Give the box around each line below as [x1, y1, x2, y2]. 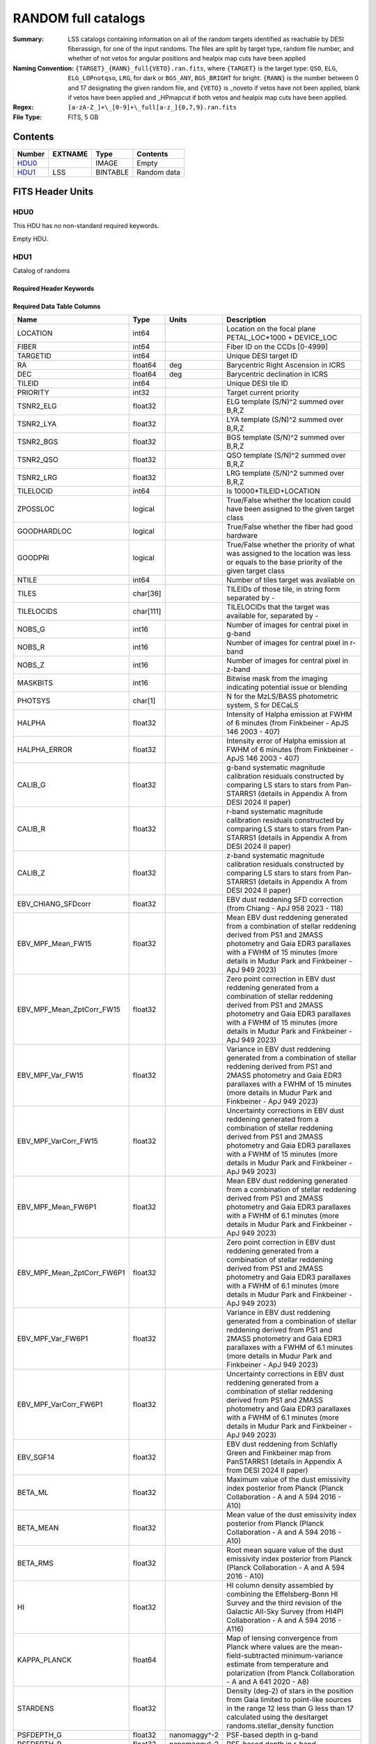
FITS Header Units [13, 186, 94, 197]
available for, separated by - [226, 611, 319, 621]
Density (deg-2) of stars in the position [226, 1686, 354, 1696]
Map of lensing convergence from [226, 1633, 338, 1643]
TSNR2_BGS [17, 437, 58, 446]
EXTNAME [52, 149, 88, 158]
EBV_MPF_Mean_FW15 [17, 939, 92, 949]
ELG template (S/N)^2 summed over [226, 397, 344, 407]
